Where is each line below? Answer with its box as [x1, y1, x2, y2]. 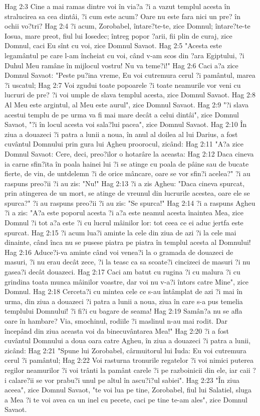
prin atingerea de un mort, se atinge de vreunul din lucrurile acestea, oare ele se [5, 188, 250, 198]
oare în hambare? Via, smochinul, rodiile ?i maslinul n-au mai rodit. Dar [5, 316, 228, 326]
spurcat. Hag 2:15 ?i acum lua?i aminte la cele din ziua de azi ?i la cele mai [5, 227, 236, 237]
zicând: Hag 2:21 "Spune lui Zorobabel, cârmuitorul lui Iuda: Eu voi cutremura [5, 345, 246, 355]
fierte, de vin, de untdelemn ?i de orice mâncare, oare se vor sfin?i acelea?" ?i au [5, 168, 250, 179]
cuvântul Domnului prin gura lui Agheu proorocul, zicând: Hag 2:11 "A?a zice [5, 138, 243, 149]
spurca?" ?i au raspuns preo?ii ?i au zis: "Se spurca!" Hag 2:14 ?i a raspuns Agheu [5, 197, 255, 208]
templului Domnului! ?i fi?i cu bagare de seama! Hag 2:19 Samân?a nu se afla [5, 306, 242, 316]
